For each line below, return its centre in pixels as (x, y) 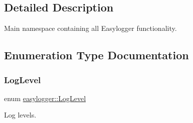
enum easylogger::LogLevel (45, 98)
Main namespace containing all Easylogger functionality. (90, 28)
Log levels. (20, 115)
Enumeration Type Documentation (96, 55)
